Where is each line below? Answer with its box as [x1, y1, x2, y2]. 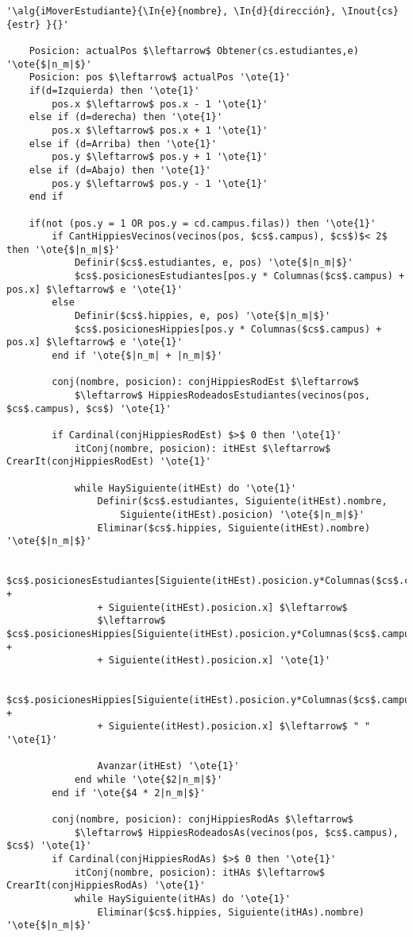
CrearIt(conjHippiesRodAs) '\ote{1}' [6, 880, 206, 892]
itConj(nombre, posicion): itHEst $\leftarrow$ [74, 442, 331, 454]
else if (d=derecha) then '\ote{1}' [29, 111, 223, 123]
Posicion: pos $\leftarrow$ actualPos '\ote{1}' [29, 72, 291, 84]
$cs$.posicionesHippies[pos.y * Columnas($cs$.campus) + [74, 323, 382, 335]
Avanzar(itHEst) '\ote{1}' [97, 760, 240, 772]
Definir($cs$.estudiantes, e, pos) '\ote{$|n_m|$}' [74, 257, 353, 269]
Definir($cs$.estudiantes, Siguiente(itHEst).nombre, [97, 496, 388, 507]
